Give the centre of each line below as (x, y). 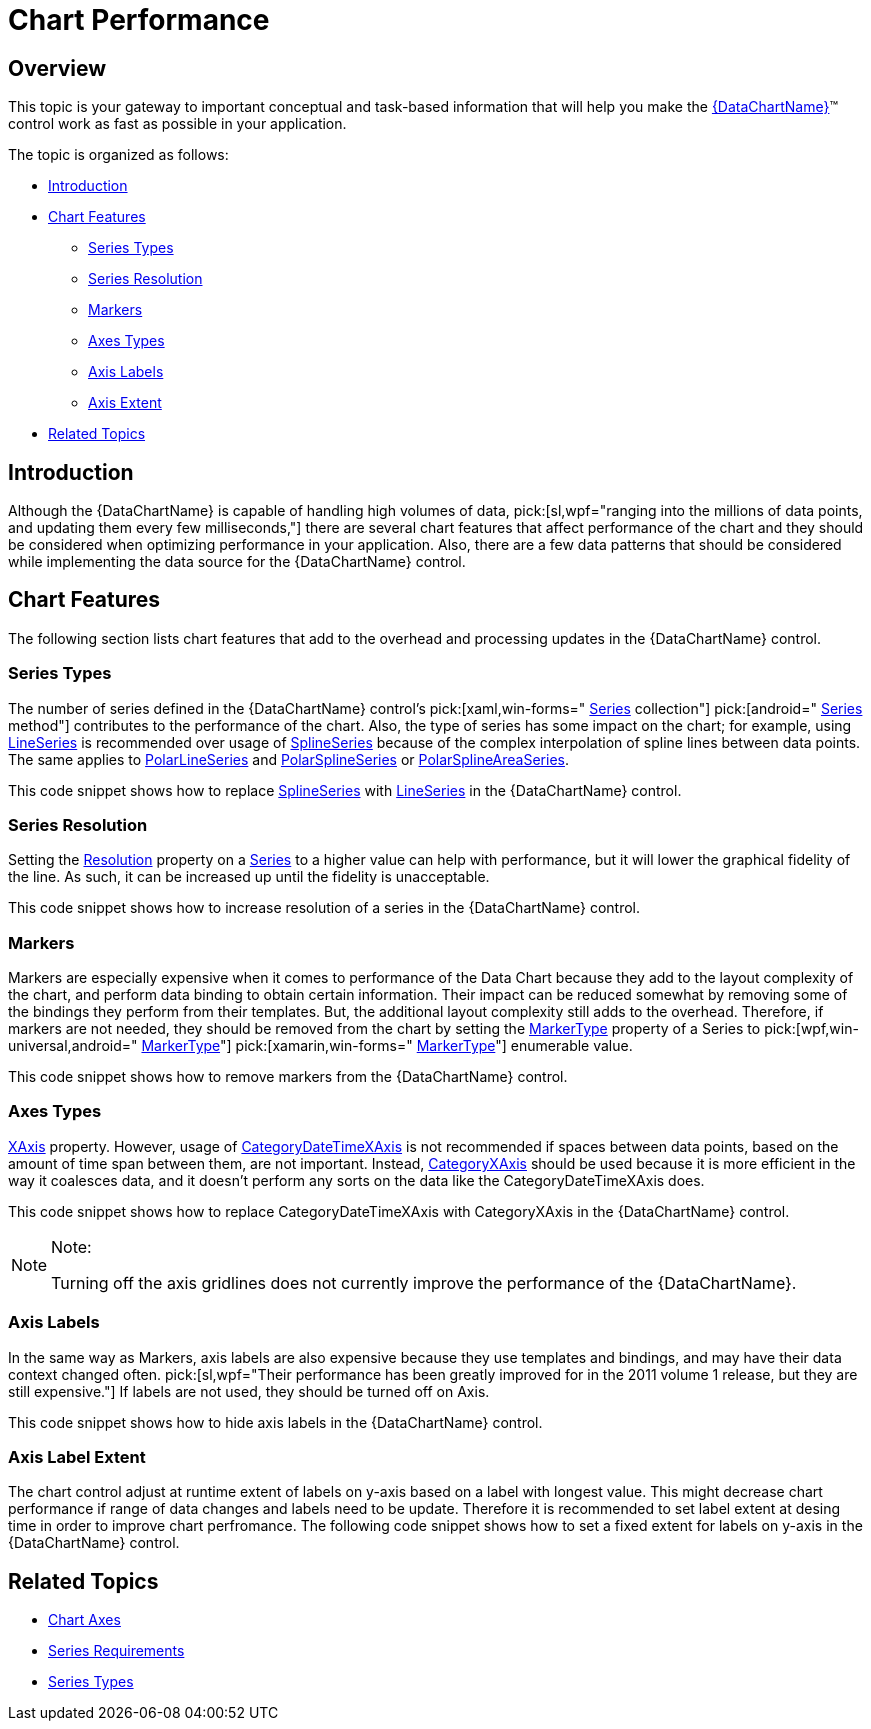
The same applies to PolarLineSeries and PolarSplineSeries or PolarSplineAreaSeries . (289, 759)
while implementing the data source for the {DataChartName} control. (237, 562)
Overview (57, 68)
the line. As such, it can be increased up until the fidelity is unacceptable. (249, 877)
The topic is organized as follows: (118, 155)
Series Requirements (116, 1651)
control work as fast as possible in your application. (177, 124)
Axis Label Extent (77, 1456)
